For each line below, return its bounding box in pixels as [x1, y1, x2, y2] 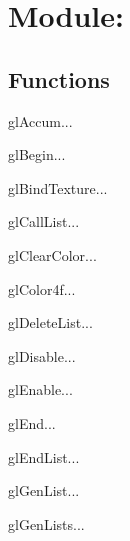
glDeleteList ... [8, 312, 93, 333]
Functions [8, 63, 110, 94]
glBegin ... [8, 144, 66, 165]
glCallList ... [8, 211, 80, 232]
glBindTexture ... [8, 177, 108, 198]
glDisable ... [8, 345, 76, 366]
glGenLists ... [8, 513, 85, 534]
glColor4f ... [8, 278, 76, 299]
